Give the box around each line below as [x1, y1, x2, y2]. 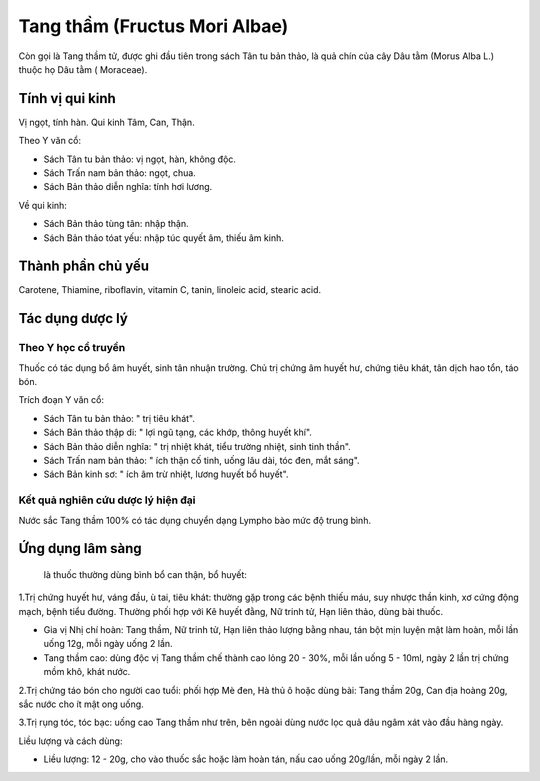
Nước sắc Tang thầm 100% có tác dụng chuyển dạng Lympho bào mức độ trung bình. [18, 514, 372, 526]
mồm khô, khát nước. [43, 666, 131, 678]
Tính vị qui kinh [18, 90, 117, 107]
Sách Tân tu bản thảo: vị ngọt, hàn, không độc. [43, 153, 237, 165]
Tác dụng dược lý [18, 310, 129, 327]
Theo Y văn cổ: [18, 135, 82, 147]
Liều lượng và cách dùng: [18, 735, 123, 747]
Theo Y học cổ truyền [18, 341, 126, 355]
